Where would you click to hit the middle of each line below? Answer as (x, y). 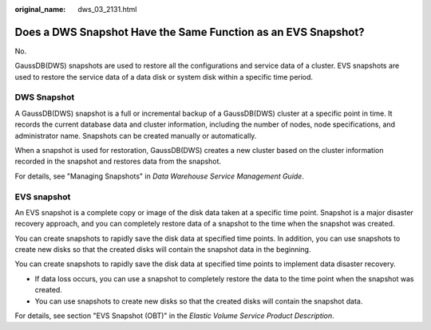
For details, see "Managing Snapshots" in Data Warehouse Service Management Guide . (160, 176)
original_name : (40, 9)
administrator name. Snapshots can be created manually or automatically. (136, 136)
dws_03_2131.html (107, 9)
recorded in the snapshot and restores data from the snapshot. (118, 161)
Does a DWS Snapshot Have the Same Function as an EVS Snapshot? (190, 32)
